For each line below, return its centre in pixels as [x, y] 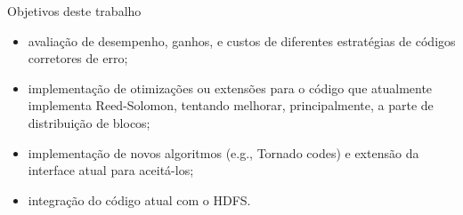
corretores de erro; [78, 58]
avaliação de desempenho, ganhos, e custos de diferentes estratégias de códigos [242, 40]
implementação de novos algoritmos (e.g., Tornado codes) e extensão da [223, 152]
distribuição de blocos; [89, 122]
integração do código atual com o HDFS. [139, 199]
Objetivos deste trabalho [74, 11]
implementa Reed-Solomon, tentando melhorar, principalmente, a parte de [231, 105]
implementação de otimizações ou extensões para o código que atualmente [230, 88]
